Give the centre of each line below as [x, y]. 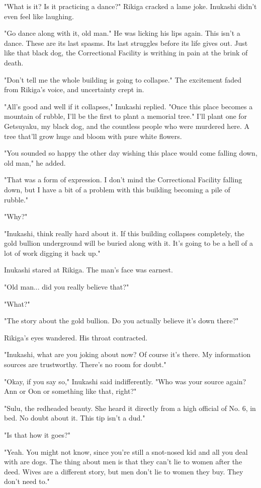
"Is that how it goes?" [37, 435]
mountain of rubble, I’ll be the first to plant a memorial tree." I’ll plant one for [126, 116]
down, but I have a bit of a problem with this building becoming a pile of [117, 189]
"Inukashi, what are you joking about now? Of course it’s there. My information [127, 354]
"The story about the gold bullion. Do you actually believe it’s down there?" [121, 321]
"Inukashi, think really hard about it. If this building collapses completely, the [124, 233]
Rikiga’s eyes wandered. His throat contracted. [76, 337]
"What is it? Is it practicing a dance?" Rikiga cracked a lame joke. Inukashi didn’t [130, 6]
